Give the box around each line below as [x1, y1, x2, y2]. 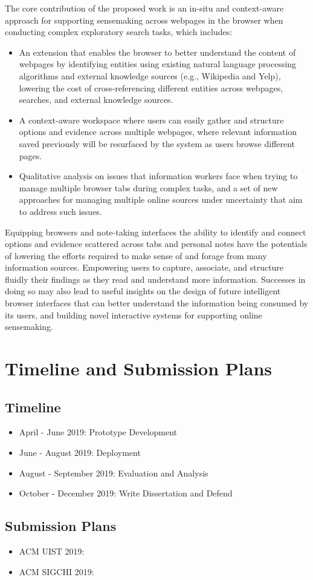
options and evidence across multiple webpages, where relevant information [19, 125, 297, 138]
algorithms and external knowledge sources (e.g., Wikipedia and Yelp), [19, 69, 281, 82]
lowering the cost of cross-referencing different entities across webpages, [19, 81, 283, 94]
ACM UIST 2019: [19, 545, 85, 557]
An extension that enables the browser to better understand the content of [19, 45, 296, 58]
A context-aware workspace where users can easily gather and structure [19, 113, 284, 126]
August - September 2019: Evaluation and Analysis [19, 466, 208, 479]
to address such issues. [19, 205, 102, 217]
